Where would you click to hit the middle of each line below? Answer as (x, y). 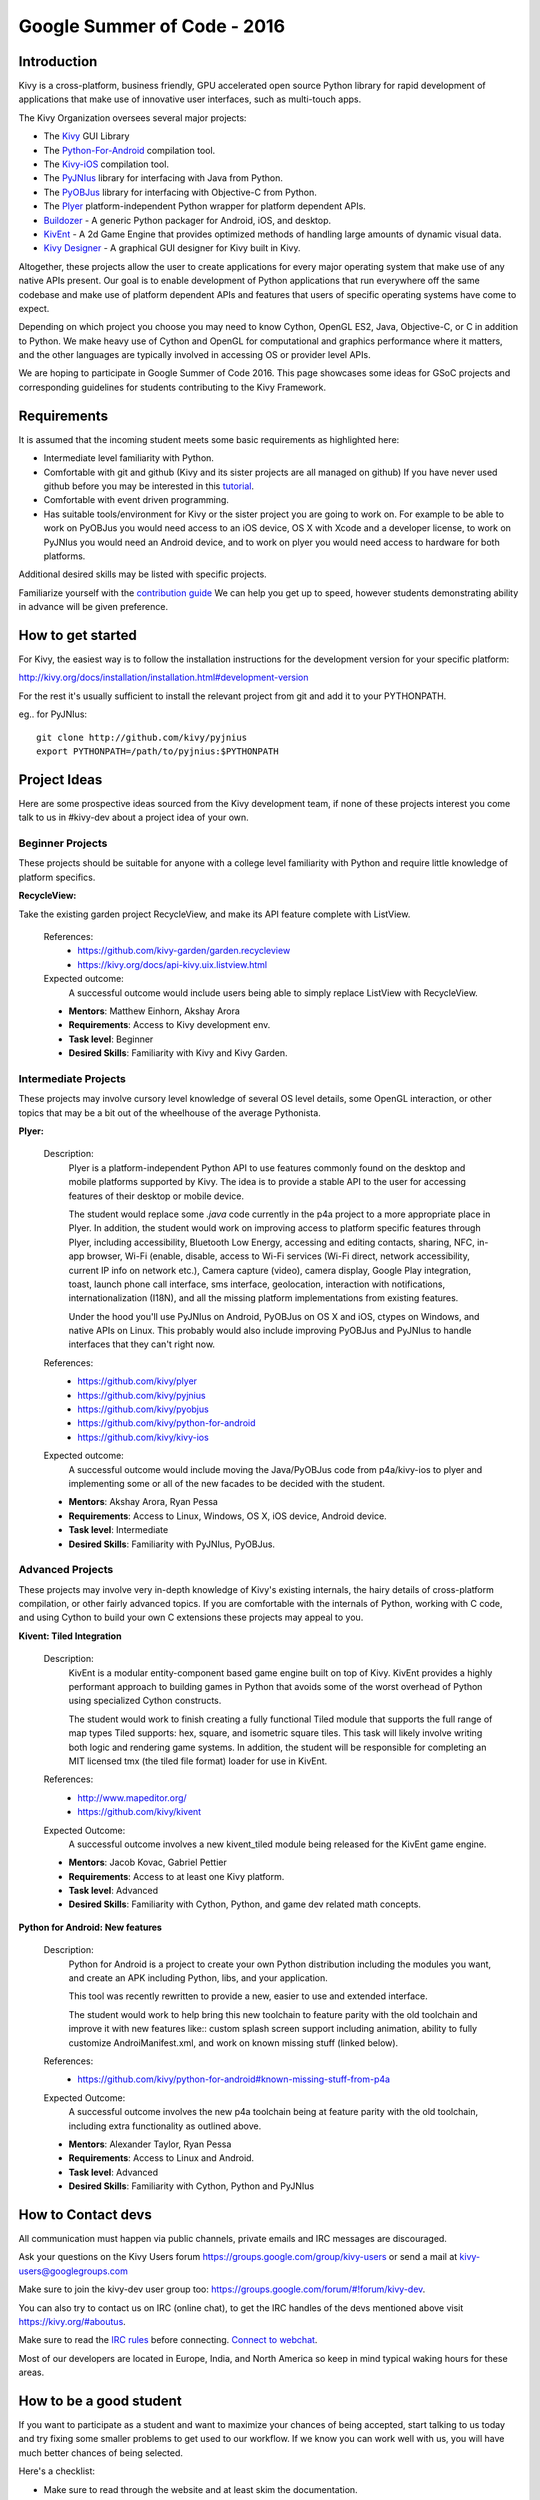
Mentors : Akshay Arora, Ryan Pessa (143, 1502)
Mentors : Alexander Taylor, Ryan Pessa (150, 2144)
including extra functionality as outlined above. (165, 2126)
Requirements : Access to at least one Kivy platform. (176, 1876)
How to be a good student (100, 2400)
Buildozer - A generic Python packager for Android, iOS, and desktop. (187, 220)
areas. (31, 2372)
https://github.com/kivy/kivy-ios (143, 1437)
